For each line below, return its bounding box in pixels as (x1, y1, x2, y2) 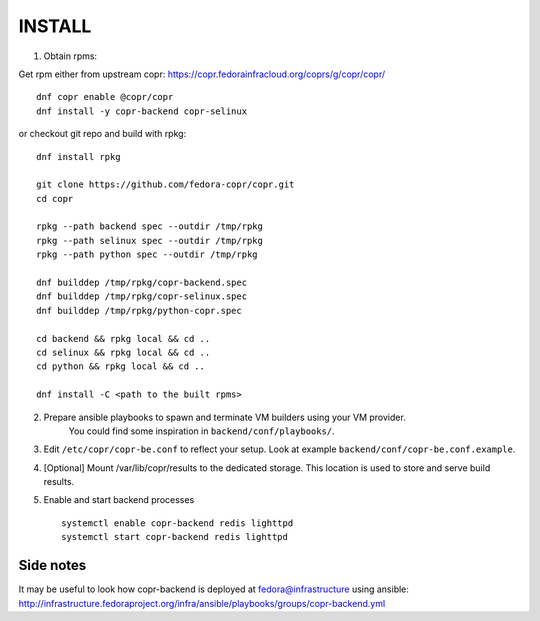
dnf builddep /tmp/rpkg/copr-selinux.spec (36, 291, 248, 302)
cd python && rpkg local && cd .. (36, 361, 205, 372)
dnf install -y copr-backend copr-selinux (36, 105, 248, 117)
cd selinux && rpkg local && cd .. (36, 346, 211, 358)
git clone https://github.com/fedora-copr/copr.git (36, 179, 295, 190)
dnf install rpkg (36, 151, 121, 162)
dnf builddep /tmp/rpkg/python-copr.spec (36, 305, 242, 316)
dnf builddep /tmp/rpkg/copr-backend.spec (36, 277, 248, 289)
